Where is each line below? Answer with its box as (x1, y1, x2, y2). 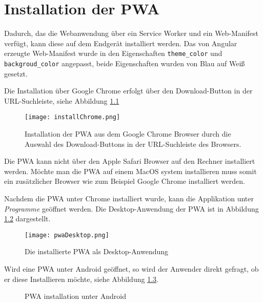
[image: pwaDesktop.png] (25, 231, 109, 239)
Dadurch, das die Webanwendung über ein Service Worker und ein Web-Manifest (4, 28, 259, 39)
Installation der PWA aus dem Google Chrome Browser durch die (25, 128, 231, 139)
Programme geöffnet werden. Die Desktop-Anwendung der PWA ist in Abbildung (4, 203, 259, 214)
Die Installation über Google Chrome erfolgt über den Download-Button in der (4, 85, 253, 96)
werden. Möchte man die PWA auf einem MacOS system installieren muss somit (4, 165, 257, 176)
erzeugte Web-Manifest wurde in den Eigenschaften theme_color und (4, 48, 222, 59)
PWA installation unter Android (25, 291, 126, 301)
